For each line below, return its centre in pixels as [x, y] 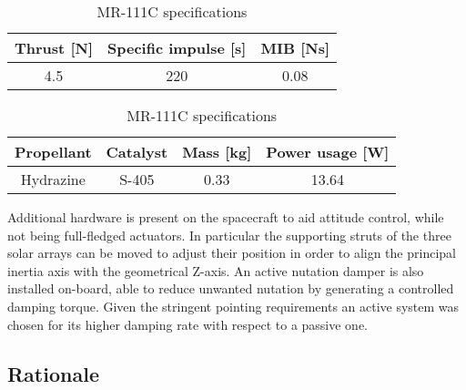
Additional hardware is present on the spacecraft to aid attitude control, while [226, 217]
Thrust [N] [54, 48]
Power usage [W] [328, 152]
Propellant [53, 152]
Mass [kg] [217, 152]
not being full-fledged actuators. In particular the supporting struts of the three [229, 235]
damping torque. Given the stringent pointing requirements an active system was [233, 306]
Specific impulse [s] [177, 48]
